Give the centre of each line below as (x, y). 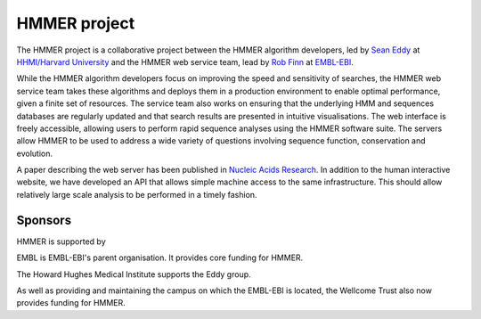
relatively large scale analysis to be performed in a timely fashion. (137, 194)
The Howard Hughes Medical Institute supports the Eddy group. (134, 274)
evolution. (35, 153)
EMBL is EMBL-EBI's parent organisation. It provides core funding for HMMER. (160, 258)
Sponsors (44, 220)
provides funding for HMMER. (71, 303)
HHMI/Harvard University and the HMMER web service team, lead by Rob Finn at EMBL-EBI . (185, 61)
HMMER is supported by (61, 241)
